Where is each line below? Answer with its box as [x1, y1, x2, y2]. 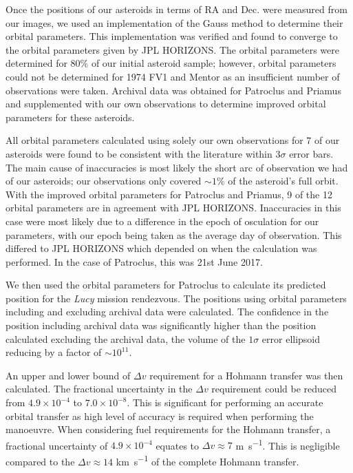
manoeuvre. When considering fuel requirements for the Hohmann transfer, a [6, 422, 331, 437]
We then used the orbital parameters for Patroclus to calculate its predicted [6, 277, 326, 292]
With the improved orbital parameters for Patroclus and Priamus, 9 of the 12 [6, 187, 332, 201]
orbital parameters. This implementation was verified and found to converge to [6, 29, 338, 43]
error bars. [289, 146, 334, 160]
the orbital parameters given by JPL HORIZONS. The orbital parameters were [6, 42, 339, 56]
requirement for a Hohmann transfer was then [149, 368, 343, 382]
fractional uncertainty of [6, 438, 108, 452]
